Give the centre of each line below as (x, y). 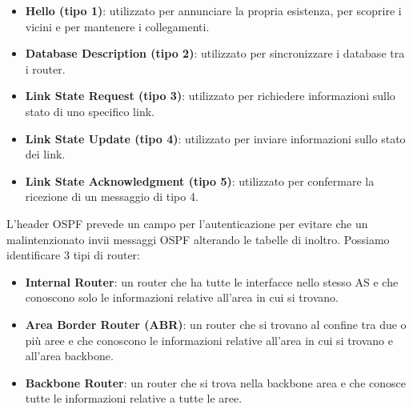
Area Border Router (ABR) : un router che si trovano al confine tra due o (216, 324)
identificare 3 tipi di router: (73, 255)
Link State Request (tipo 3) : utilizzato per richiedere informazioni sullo (210, 96)
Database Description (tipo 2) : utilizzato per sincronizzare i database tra (215, 53)
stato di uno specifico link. (90, 111)
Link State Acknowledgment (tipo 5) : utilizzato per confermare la (200, 180)
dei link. (45, 154)
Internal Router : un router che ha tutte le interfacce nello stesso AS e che (212, 281)
